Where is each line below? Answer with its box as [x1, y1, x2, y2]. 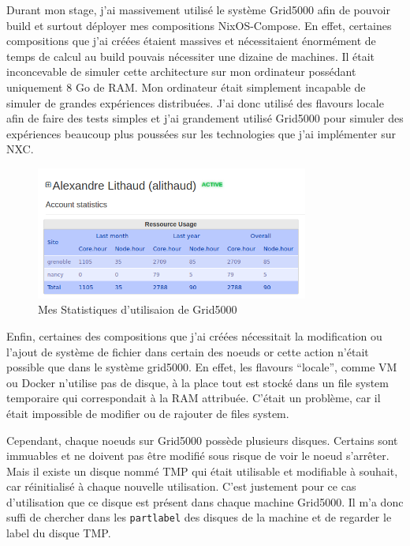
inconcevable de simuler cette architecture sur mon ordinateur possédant [6, 63, 356, 80]
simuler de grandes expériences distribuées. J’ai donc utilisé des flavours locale [6, 94, 384, 111]
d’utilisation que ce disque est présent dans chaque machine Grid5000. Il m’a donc [6, 493, 404, 510]
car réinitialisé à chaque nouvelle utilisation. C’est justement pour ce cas [6, 478, 356, 495]
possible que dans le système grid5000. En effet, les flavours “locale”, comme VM [6, 359, 397, 375]
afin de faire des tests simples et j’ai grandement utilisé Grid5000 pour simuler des [6, 110, 404, 126]
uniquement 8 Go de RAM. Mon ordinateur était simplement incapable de [6, 78, 366, 95]
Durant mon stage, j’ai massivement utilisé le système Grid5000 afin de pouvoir [6, 2, 390, 17]
